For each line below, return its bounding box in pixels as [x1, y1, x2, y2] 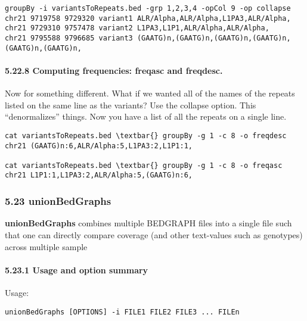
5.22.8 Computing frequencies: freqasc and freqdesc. [5, 64, 223, 76]
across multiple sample [5, 240, 88, 253]
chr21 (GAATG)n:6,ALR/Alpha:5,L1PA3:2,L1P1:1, [5, 141, 193, 150]
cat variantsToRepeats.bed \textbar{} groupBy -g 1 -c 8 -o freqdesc [5, 131, 287, 140]
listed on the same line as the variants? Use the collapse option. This [5, 98, 256, 111]
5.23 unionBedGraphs [5, 194, 111, 208]
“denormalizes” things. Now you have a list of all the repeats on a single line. [5, 110, 287, 123]
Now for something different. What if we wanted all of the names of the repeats [5, 87, 295, 99]
